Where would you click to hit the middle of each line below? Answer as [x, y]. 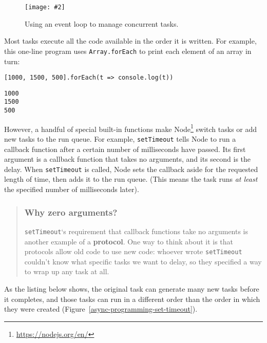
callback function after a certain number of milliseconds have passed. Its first [125, 149]
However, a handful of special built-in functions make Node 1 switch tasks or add [131, 128]
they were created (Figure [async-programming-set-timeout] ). [101, 309]
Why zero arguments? [71, 212]
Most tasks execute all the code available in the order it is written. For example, [130, 41]
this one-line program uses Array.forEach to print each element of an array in [128, 51]
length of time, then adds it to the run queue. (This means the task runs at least [131, 179]
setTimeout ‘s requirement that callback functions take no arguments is [136, 231]
